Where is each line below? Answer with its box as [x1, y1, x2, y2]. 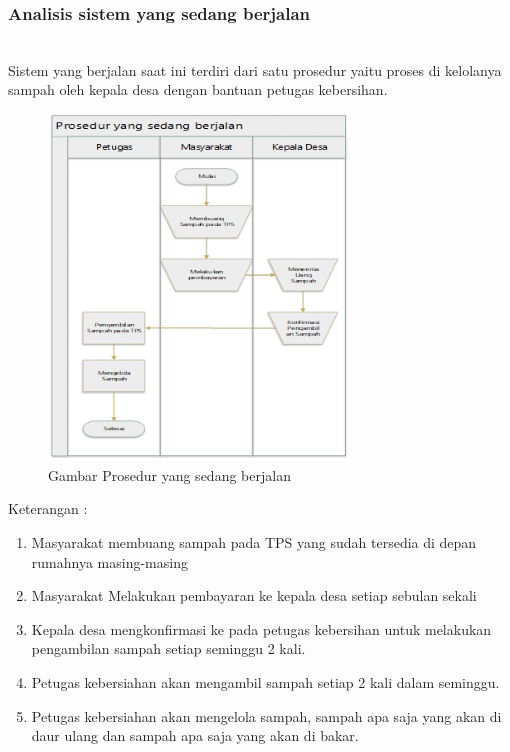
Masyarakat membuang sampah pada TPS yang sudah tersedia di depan [31, 531, 477, 552]
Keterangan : [8, 498, 88, 519]
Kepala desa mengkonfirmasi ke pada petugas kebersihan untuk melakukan [31, 618, 492, 639]
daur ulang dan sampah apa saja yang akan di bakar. [31, 725, 359, 746]
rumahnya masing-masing [31, 551, 188, 572]
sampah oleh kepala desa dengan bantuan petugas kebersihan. [8, 79, 388, 100]
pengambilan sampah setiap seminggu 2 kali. [31, 638, 306, 659]
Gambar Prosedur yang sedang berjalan [48, 464, 291, 485]
